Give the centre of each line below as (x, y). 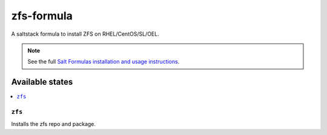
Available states (42, 82)
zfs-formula (42, 16)
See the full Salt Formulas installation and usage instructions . (104, 62)
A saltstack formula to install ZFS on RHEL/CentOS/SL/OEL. (85, 34)
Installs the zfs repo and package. (54, 124)
